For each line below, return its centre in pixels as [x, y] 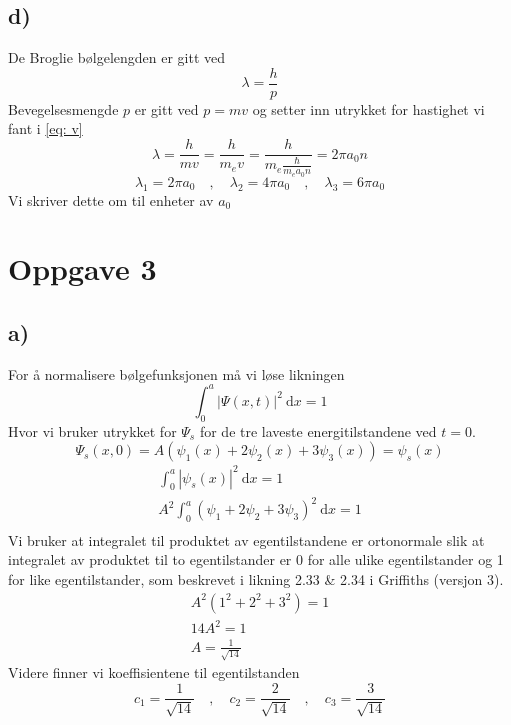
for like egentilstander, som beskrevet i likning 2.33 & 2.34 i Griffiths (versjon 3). [256, 579]
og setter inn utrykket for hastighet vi [368, 108]
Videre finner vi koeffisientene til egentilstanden [154, 672]
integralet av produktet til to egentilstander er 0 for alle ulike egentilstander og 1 [256, 559]
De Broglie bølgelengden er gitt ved [117, 57]
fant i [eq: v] [45, 128]
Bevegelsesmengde [63, 108]
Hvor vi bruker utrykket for [92, 430]
